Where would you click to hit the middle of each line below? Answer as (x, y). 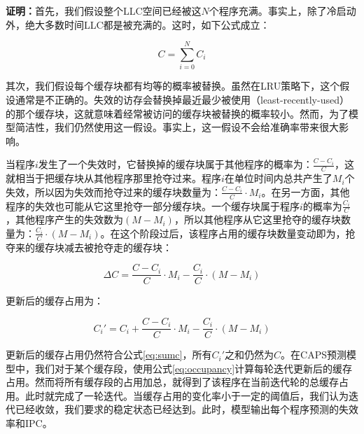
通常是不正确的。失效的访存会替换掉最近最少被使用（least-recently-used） (182, 99)
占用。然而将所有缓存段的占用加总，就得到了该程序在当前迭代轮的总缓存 (172, 382)
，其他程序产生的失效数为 (64, 219)
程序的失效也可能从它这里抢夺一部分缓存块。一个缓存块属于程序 (153, 205)
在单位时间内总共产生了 (278, 178)
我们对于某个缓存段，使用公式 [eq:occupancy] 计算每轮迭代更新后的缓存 (194, 368)
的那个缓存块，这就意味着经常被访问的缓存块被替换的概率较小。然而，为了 (177, 113)
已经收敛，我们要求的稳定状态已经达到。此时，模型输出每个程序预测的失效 (187, 409)
